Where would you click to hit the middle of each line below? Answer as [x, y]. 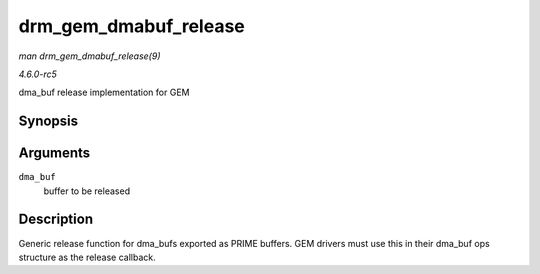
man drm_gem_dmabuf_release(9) [89, 56]
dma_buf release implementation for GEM [104, 92]
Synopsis [48, 121]
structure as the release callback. [87, 257]
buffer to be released [86, 191]
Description [56, 219]
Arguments [54, 153]
